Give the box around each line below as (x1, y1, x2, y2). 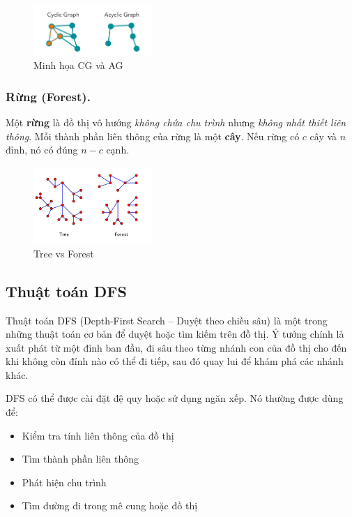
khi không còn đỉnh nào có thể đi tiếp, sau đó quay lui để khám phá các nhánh (6, 354, 344, 368)
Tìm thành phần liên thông (22, 451, 139, 466)
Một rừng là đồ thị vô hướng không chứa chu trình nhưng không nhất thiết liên (6, 115, 346, 130)
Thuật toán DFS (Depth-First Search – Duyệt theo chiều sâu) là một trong (6, 313, 328, 327)
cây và (309, 128, 337, 143)
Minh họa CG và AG (33, 58, 123, 73)
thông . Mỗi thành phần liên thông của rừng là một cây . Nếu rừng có (6, 128, 300, 143)
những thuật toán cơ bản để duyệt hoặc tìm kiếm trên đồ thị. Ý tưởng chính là (6, 327, 344, 341)
